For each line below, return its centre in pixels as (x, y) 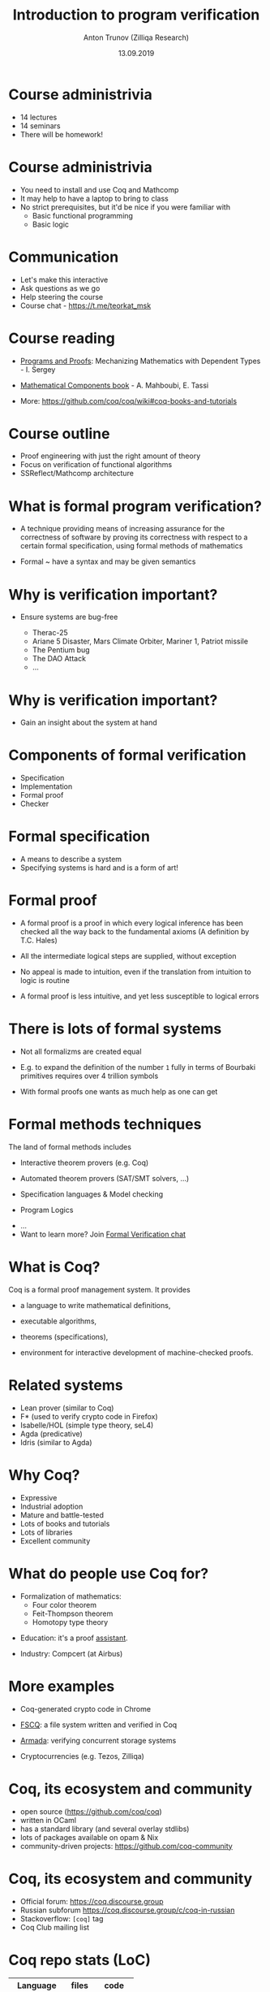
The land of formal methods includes (70, 1146)
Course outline (59, 433)
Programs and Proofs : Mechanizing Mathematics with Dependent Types (140, 361)
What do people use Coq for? (109, 1573)
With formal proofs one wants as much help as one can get (119, 1091)
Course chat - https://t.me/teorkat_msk (86, 305)
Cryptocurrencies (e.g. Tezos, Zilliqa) (82, 1756)
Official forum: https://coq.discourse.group (92, 1901)
